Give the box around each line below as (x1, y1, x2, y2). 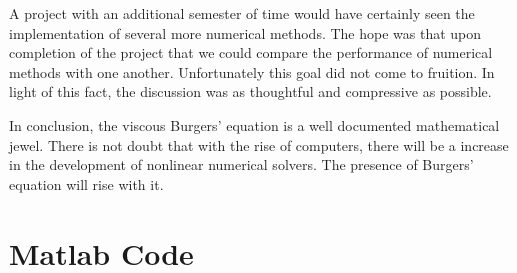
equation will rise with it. (9, 173, 164, 194)
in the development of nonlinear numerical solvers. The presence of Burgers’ (9, 154, 474, 175)
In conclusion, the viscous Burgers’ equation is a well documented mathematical (9, 114, 500, 135)
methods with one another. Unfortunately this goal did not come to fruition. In (9, 61, 495, 82)
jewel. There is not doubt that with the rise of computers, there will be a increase (9, 134, 509, 155)
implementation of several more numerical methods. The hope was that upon (9, 22, 482, 43)
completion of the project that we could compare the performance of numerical (9, 42, 493, 63)
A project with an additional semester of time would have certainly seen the (9, 3, 475, 23)
